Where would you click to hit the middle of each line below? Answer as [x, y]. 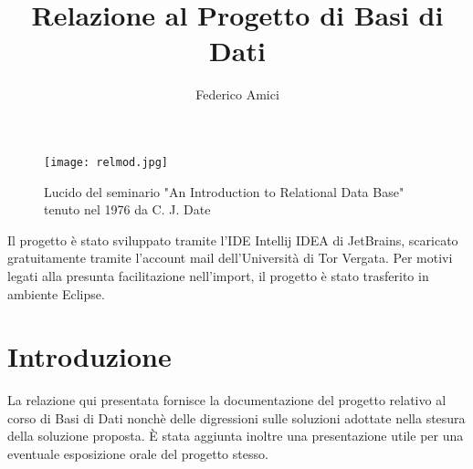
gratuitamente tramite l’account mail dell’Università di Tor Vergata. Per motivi [230, 258]
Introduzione [89, 356]
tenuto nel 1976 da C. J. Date [127, 209]
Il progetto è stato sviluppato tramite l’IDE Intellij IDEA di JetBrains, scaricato [233, 240]
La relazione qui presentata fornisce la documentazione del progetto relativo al [227, 400]
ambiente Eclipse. [56, 293]
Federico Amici [237, 94]
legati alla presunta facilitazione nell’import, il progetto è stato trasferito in [218, 275]
